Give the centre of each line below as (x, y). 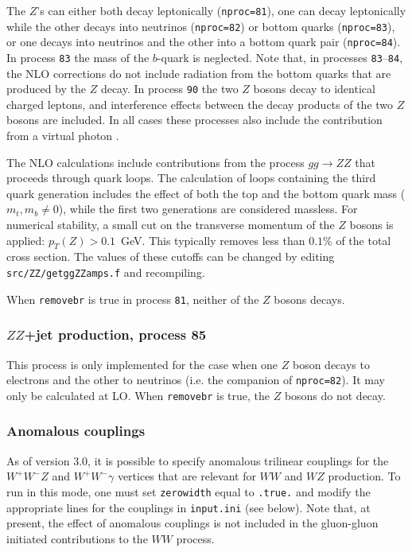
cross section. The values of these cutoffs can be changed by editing (171, 257)
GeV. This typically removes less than (213, 240)
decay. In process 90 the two (169, 89)
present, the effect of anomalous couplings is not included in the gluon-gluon (192, 523)
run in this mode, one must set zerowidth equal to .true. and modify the (189, 491)
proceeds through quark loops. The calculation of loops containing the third (191, 178)
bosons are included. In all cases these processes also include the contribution (194, 120)
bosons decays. (309, 299)
